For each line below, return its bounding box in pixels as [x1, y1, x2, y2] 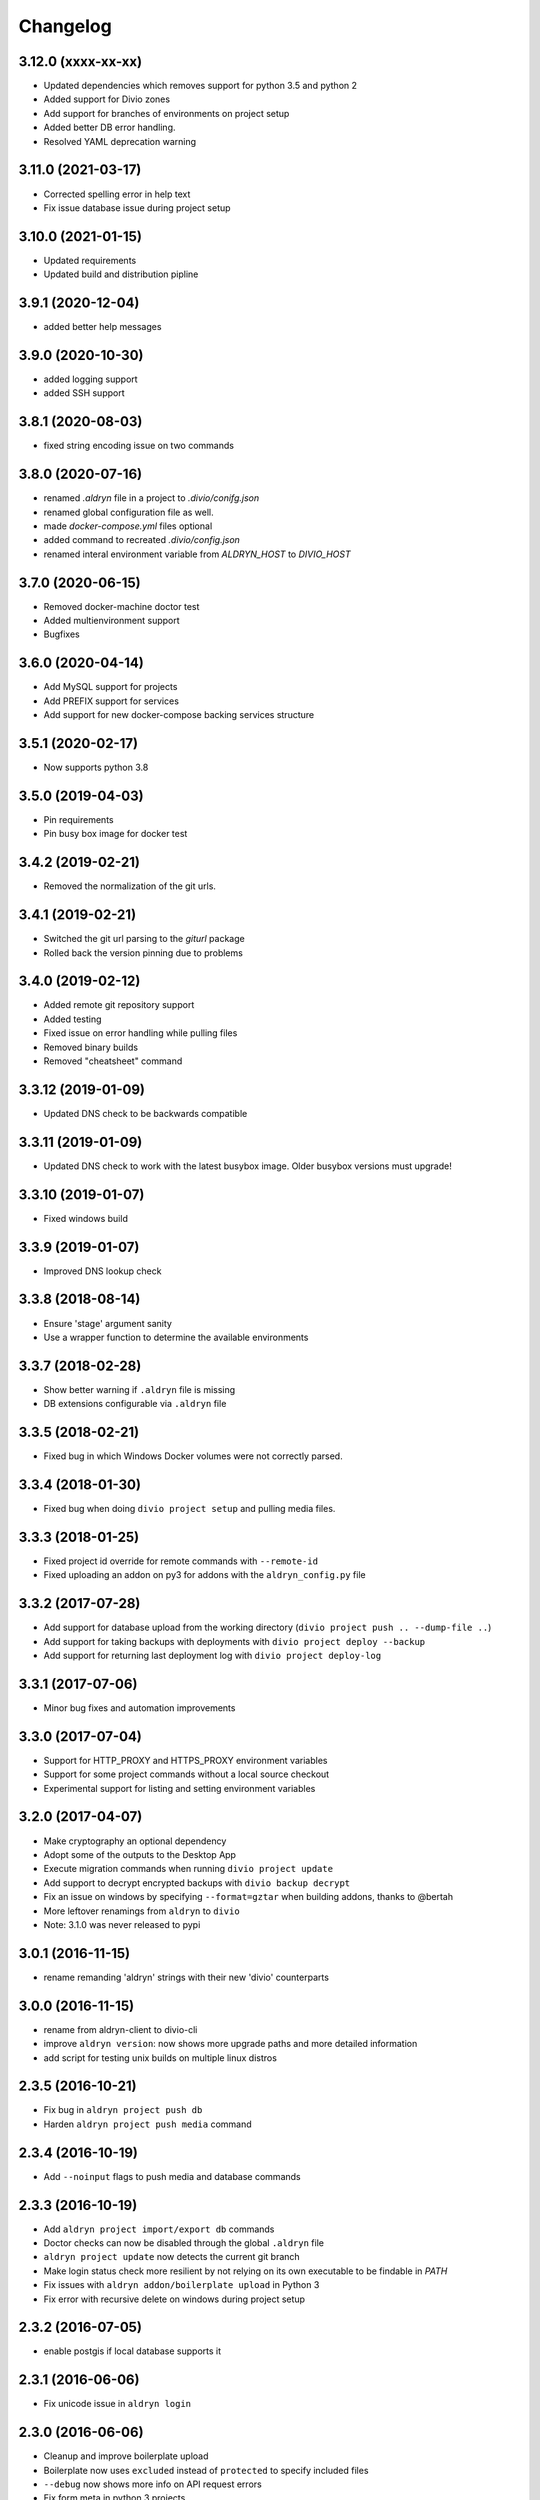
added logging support [43, 373, 139, 385]
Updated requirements [43, 254, 137, 266]
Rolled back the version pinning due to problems [43, 946, 244, 959]
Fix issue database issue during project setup [43, 201, 231, 214]
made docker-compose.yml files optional [43, 520, 213, 532]
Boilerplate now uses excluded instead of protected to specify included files [43, 2464, 369, 2476]
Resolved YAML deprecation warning [43, 135, 197, 147]
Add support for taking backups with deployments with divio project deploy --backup [43, 1635, 426, 1647]
